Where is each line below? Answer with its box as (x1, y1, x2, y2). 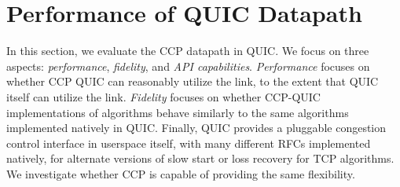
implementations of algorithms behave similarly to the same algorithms (6, 104, 349, 120)
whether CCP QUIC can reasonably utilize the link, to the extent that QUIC (6, 73, 379, 90)
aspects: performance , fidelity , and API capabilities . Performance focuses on (6, 57, 370, 74)
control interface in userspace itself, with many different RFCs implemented (6, 134, 371, 151)
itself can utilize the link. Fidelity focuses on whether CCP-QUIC (6, 88, 321, 104)
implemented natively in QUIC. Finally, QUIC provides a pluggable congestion (6, 119, 387, 136)
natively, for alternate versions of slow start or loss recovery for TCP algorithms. (6, 150, 394, 167)
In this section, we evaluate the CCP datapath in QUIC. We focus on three (6, 42, 369, 59)
